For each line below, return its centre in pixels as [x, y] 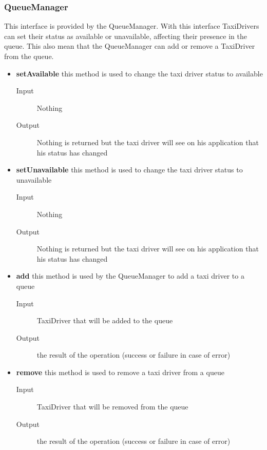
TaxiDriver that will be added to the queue [105, 320]
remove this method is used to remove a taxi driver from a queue [120, 372]
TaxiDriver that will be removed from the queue [112, 407]
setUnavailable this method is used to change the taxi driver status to [129, 170]
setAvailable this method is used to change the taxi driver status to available [139, 73]
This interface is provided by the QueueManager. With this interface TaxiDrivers [132, 26]
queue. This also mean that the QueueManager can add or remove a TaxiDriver [130, 46]
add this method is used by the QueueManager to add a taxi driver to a [130, 276]
